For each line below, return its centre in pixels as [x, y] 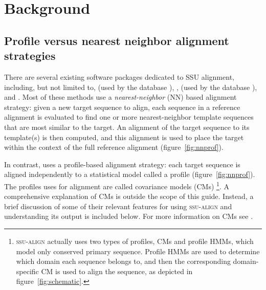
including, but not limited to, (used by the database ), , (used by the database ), [131, 87]
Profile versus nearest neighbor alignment [117, 40]
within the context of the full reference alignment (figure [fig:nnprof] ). [114, 147]
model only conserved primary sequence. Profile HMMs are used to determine [138, 251]
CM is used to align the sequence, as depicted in [117, 271]
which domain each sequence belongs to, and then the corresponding [123, 261]
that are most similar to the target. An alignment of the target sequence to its [127, 127]
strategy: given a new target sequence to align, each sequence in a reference [122, 107]
